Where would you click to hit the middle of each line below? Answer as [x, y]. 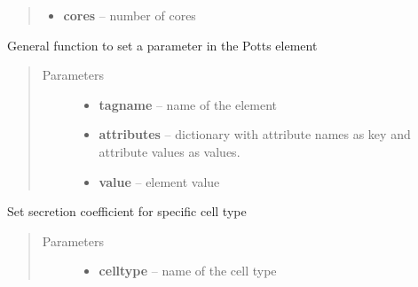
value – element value [159, 181]
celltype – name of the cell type [188, 271]
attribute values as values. [170, 151]
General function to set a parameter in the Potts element [162, 45]
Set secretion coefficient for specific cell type [127, 211]
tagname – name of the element [188, 104]
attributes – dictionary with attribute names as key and [255, 134]
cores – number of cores [130, 15]
